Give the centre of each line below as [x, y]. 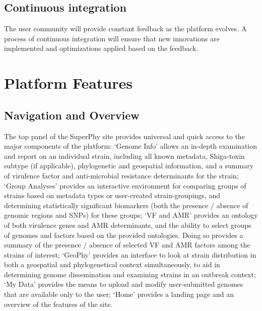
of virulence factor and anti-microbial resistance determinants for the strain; [121, 175]
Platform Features [68, 83]
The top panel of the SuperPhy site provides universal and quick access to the [124, 136]
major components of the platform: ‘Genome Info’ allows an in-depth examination [131, 146]
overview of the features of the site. [58, 304]
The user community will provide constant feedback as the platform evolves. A [125, 28]
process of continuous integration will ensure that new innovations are [112, 38]
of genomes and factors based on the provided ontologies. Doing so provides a [124, 235]
